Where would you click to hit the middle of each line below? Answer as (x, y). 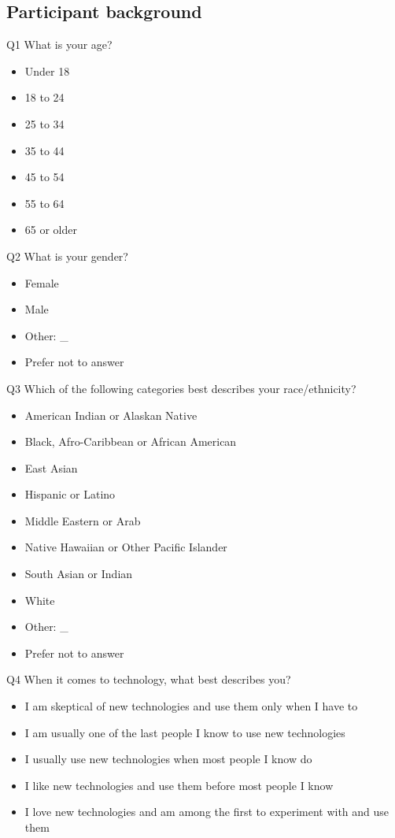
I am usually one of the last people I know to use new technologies (185, 732)
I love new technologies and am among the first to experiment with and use (207, 812)
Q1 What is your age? (59, 44)
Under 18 (47, 70)
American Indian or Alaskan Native (111, 415)
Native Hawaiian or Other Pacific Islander (126, 547)
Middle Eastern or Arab (83, 520)
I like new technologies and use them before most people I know (179, 785)
